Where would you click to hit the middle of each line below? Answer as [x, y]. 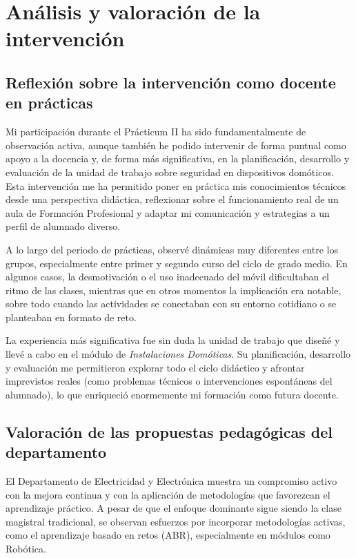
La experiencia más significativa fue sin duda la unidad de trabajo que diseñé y [173, 340]
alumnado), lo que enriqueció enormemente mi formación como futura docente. [172, 394]
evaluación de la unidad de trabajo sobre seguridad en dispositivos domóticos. [170, 172]
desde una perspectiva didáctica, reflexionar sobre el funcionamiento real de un [172, 199]
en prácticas [49, 103]
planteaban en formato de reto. [71, 317]
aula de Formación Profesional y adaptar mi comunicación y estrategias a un [168, 212]
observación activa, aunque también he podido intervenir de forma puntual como [176, 145]
